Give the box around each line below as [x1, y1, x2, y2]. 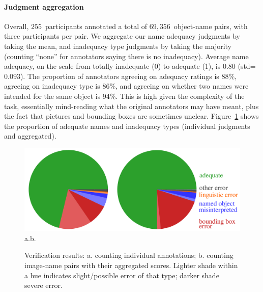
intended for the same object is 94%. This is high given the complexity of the [4, 90, 245, 101]
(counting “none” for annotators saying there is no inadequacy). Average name [4, 50, 249, 61]
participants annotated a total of [45, 20, 147, 31]
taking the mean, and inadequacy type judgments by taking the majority [4, 40, 231, 51]
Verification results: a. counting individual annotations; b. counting [24, 250, 233, 260]
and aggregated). [4, 130, 56, 141]
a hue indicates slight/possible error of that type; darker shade [24, 270, 219, 280]
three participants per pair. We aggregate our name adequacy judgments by [4, 31, 240, 41]
